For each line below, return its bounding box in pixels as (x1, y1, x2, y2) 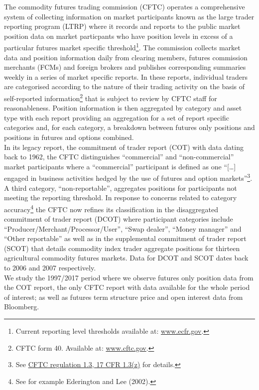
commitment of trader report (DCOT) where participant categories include (4, 214, 233, 224)
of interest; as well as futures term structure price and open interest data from (4, 291, 243, 302)
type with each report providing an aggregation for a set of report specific (4, 112, 229, 123)
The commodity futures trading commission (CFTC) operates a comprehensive (4, 1, 245, 11)
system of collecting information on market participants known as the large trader (4, 11, 255, 21)
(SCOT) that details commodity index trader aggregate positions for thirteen (4, 243, 240, 253)
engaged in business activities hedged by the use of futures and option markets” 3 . (4, 171, 253, 183)
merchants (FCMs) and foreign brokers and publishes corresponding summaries (4, 62, 246, 72)
